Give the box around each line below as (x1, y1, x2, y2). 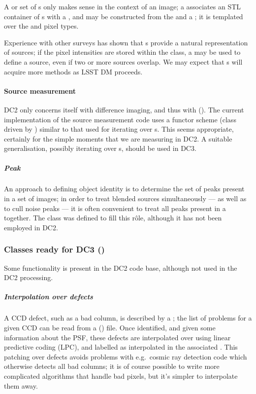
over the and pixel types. (4, 21, 79, 31)
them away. (4, 380, 38, 391)
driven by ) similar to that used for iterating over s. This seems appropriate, (4, 124, 234, 134)
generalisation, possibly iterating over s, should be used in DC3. (4, 143, 196, 153)
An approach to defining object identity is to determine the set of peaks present (4, 183, 245, 194)
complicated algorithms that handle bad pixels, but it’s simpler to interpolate (4, 370, 238, 381)
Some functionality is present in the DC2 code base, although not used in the (4, 262, 237, 273)
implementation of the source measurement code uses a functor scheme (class (4, 114, 236, 124)
